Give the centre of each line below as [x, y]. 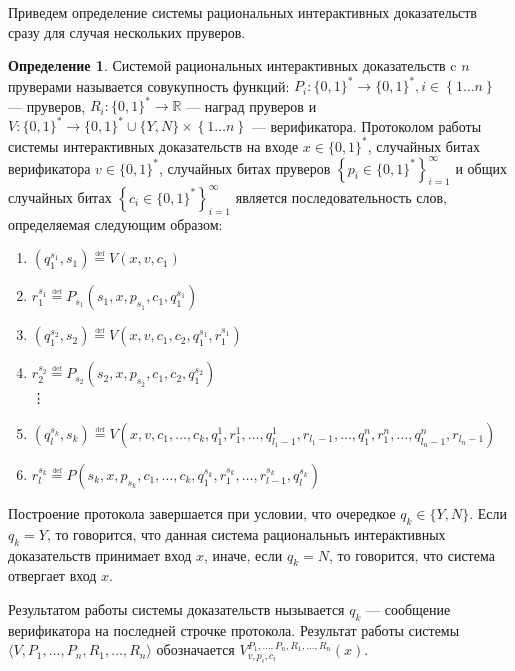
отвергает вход [52, 575]
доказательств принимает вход [100, 554]
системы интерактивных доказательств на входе [153, 145]
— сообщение [408, 608]
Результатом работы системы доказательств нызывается [176, 608]
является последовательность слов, [341, 196]
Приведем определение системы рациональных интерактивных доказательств [242, 12]
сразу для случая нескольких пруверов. [127, 31]
